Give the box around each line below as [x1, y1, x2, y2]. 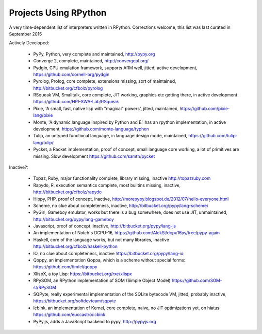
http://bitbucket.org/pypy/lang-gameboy [33, 216, 114, 222]
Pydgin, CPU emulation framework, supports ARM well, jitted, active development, [33, 65, 197, 71]
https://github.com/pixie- [180, 105, 230, 111]
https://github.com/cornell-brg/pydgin [33, 71, 110, 77]
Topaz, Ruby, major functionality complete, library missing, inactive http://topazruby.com [33, 175, 211, 181]
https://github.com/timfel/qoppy [33, 264, 98, 270]
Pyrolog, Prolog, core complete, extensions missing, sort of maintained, [33, 78, 177, 84]
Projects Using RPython [9, 7, 107, 18]
